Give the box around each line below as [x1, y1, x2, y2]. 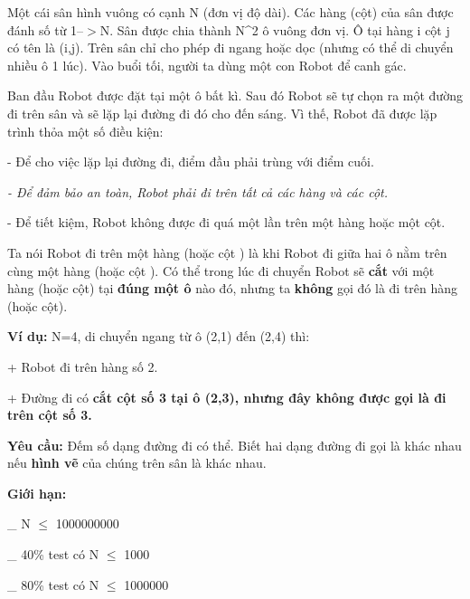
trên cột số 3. [7, 405, 92, 424]
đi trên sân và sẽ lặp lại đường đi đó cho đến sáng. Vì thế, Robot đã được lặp [7, 103, 437, 122]
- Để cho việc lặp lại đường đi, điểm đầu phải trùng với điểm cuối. [7, 152, 374, 171]
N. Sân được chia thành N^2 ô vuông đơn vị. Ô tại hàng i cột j [99, 20, 450, 39]
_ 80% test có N [7, 575, 99, 594]
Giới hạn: [7, 483, 67, 502]
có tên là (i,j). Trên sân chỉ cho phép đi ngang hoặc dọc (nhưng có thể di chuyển [7, 38, 454, 57]
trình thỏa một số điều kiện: [7, 121, 164, 140]
